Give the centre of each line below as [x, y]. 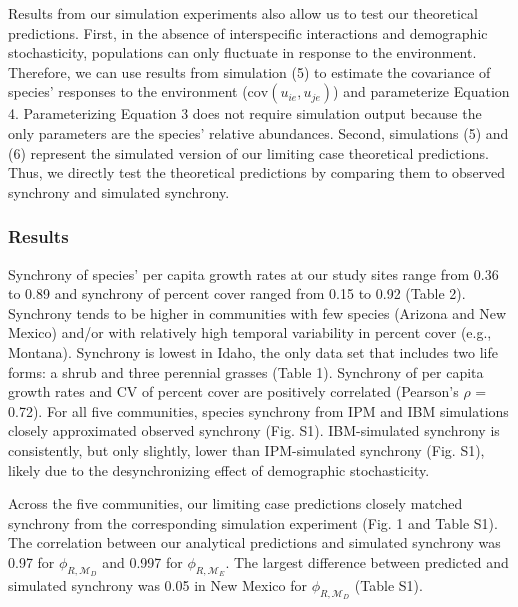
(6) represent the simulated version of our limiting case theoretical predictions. [248, 152]
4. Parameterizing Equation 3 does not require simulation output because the [245, 113]
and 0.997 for [142, 561]
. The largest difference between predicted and [367, 561]
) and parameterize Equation [421, 91]
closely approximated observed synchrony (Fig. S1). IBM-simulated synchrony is [254, 430]
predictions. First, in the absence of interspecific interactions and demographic [248, 32]
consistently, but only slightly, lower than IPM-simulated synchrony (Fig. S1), [246, 449]
